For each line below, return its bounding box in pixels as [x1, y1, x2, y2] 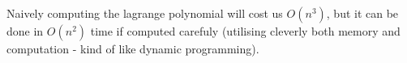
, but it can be [326, 5, 399, 21]
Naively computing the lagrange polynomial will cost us [6, 5, 283, 21]
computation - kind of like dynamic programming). [6, 40, 259, 57]
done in [6, 23, 44, 39]
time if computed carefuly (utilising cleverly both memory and [90, 23, 401, 39]
